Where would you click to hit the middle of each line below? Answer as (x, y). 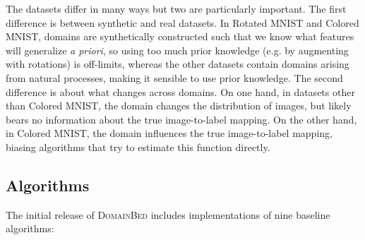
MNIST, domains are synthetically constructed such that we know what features (180, 36)
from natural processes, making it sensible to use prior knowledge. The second (174, 77)
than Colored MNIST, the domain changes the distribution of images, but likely (179, 106)
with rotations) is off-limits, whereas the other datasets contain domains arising (178, 64)
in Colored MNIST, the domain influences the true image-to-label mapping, (169, 133)
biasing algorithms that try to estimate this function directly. (138, 146)
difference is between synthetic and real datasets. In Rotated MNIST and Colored (182, 22)
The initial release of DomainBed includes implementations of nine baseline (168, 214)
